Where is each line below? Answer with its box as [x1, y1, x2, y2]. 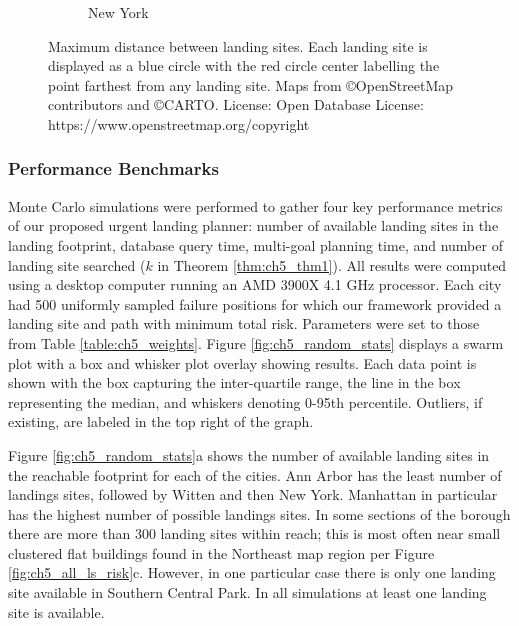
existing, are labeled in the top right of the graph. [8, 411, 314, 432]
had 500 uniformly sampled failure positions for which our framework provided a [8, 293, 502, 314]
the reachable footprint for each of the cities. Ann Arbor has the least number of [8, 464, 502, 485]
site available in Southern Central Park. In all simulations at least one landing [8, 582, 487, 603]
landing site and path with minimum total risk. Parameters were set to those [8, 313, 480, 334]
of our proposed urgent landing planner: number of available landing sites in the [8, 215, 499, 236]
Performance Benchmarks [8, 156, 219, 181]
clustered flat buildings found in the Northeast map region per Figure [8, 542, 435, 563]
